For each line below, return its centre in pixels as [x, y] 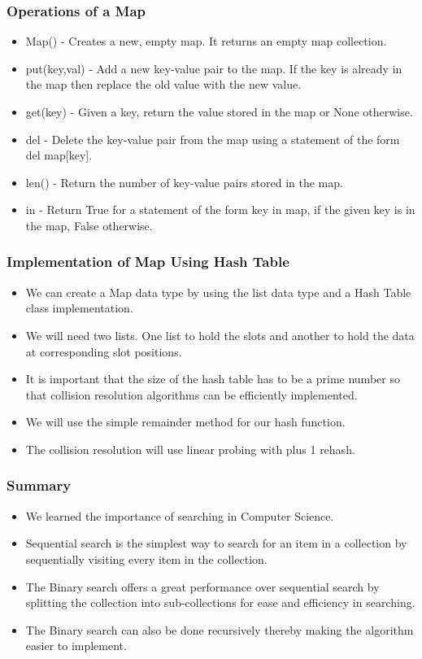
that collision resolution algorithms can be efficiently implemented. [191, 394]
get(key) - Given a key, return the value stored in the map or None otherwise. [219, 111]
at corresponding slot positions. [104, 351]
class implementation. [79, 308]
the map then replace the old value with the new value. [163, 84]
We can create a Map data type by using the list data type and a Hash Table [218, 292]
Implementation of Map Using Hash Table [148, 262]
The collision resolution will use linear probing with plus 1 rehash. [190, 449]
